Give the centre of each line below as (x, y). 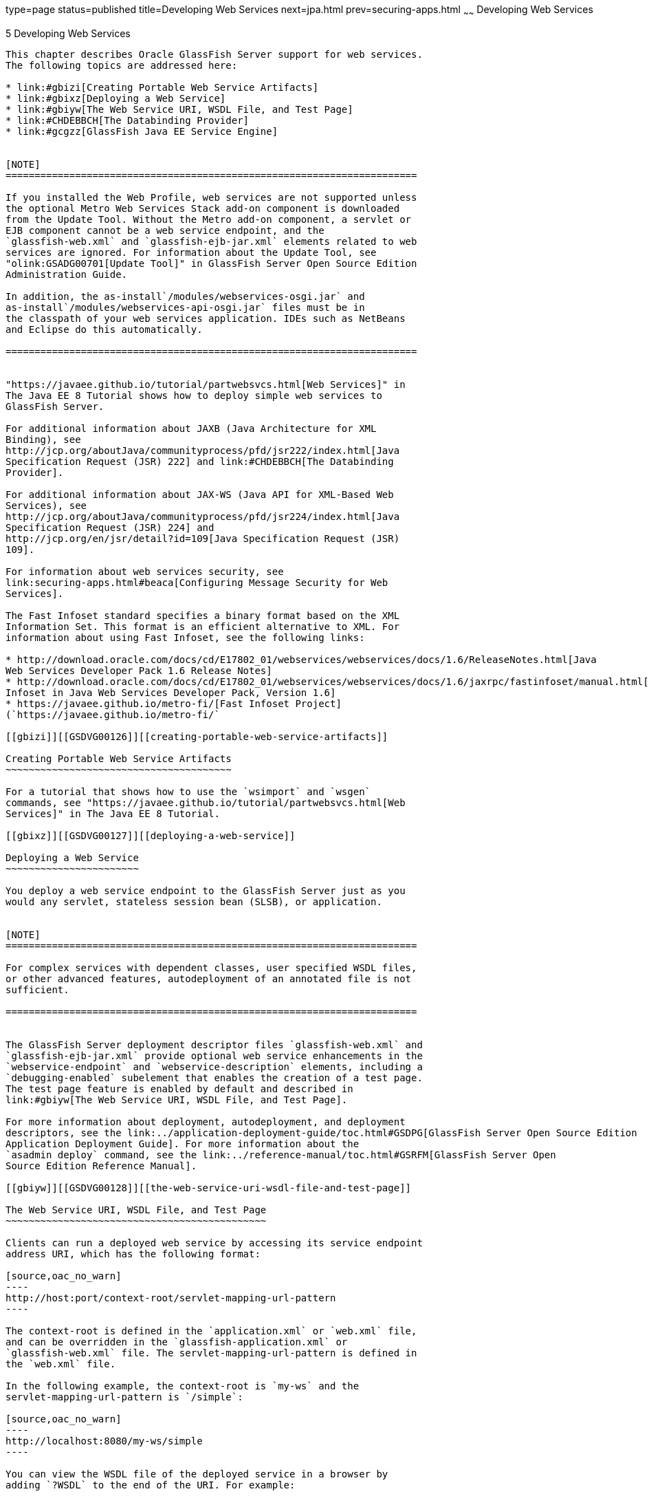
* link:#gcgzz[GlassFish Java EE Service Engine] (142, 131)
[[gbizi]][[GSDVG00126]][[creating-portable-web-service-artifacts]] (197, 736)
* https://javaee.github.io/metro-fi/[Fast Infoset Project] (174, 703)
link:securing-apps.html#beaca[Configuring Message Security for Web (197, 582)
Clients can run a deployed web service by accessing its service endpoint (214, 1243)
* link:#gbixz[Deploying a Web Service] (116, 98)
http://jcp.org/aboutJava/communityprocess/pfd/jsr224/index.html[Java (203, 516)
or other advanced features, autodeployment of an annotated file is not (209, 978)
